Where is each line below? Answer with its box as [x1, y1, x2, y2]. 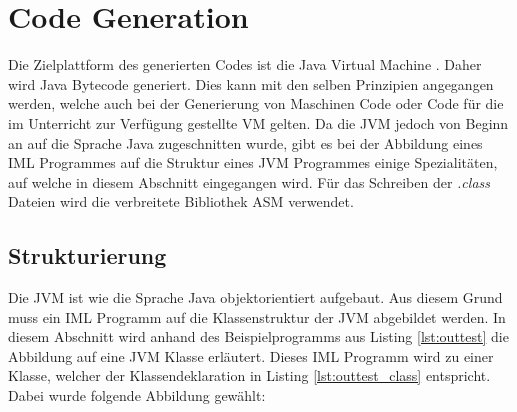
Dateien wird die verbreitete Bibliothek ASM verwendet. [8, 191, 354, 212]
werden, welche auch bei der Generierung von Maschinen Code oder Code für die [8, 93, 504, 114]
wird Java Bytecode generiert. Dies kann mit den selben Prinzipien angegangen [8, 73, 494, 94]
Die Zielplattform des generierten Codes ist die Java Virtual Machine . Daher [8, 54, 482, 75]
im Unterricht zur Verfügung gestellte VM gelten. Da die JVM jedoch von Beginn [8, 112, 509, 133]
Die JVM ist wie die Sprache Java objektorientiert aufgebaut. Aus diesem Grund [8, 287, 503, 308]
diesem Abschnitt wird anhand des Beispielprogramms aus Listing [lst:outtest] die [8, 326, 509, 347]
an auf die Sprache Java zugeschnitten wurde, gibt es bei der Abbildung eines [8, 132, 483, 153]
